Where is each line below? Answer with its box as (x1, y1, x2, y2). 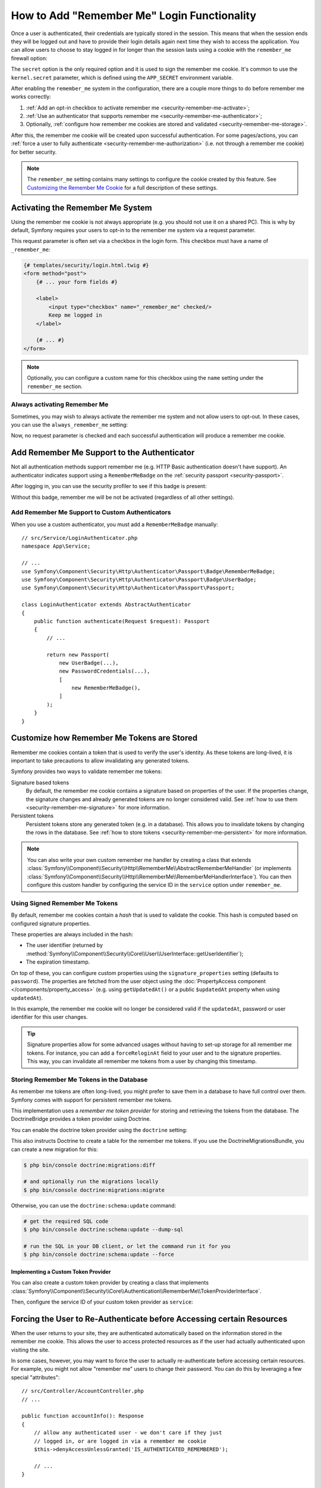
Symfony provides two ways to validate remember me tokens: (11, 768, 163, 775)
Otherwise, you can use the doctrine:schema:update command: (11, 1202, 177, 1209)
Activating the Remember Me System (11, 202, 153, 212)
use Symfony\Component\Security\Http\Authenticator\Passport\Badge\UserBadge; (21, 576, 257, 583)
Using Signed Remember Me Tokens (11, 899, 118, 907)
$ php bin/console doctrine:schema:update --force (23, 1251, 175, 1258)
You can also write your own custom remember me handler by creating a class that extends (27, 856, 251, 863)
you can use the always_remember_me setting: (11, 421, 128, 429)
